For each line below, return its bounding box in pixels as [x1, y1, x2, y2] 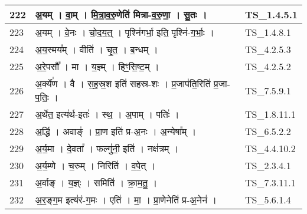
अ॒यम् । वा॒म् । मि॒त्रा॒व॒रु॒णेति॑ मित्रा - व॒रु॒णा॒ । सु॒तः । [35, 8, 207, 21]
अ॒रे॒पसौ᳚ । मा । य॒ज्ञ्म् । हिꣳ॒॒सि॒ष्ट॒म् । [35, 60, 159, 73]
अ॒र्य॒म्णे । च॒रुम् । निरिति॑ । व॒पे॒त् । [35, 159, 156, 172]
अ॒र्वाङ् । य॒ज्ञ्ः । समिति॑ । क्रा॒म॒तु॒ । [35, 176, 158, 189]
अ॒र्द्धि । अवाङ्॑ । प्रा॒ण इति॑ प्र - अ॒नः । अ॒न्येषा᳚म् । [35, 124, 197, 138]
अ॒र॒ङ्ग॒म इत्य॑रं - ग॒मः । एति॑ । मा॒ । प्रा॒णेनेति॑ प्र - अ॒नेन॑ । [35, 193, 217, 206]
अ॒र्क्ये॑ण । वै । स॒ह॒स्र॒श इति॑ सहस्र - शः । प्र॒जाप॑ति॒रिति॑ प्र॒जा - [35, 77, 230, 90]
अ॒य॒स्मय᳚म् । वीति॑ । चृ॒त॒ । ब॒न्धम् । [35, 42, 158, 56]
